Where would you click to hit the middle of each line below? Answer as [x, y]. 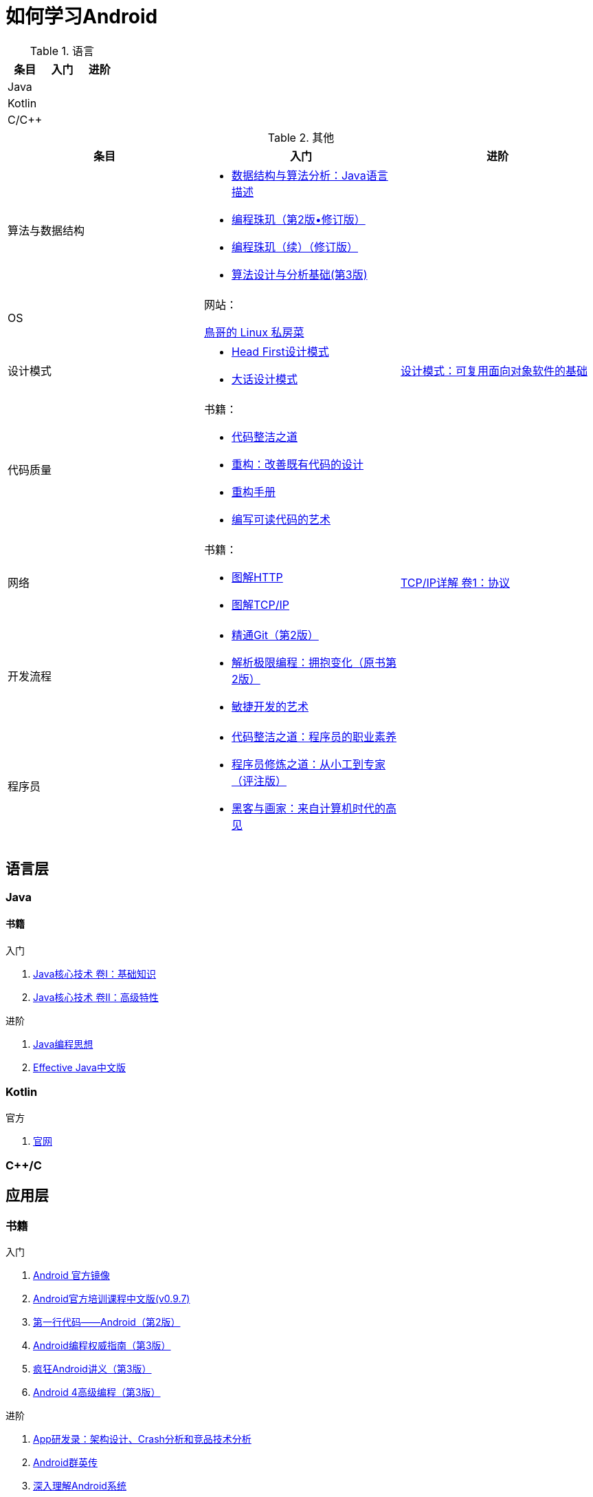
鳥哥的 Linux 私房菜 [254, 332]
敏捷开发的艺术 [270, 706]
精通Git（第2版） [275, 635]
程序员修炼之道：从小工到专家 [308, 764]
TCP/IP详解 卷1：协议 [455, 582]
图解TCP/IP [260, 604]
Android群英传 [65, 1463]
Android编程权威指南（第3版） [102, 1346]
